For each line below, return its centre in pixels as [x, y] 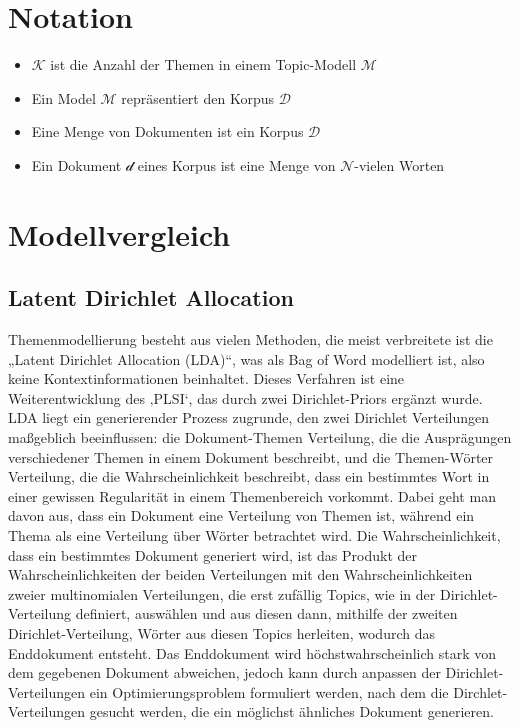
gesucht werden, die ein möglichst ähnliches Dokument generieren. [291, 711]
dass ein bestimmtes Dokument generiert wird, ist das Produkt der [212, 554]
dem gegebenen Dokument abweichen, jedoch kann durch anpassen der [224, 672]
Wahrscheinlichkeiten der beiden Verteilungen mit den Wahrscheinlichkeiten [240, 574]
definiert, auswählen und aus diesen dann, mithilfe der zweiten [266, 613]
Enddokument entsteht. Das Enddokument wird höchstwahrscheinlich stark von [252, 652]
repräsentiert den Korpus [197, 97]
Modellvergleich [119, 233]
